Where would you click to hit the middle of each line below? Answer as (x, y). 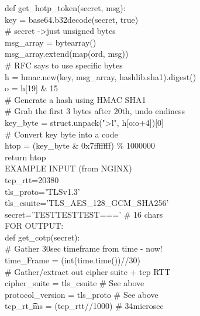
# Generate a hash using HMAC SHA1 (75, 99)
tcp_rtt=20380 (32, 179)
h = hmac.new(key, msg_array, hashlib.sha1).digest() (101, 76)
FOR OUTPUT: (34, 226)
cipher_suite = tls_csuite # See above (75, 283)
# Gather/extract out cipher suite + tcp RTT (88, 271)
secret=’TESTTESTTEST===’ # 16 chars (84, 214)
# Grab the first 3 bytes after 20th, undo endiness (95, 111)
